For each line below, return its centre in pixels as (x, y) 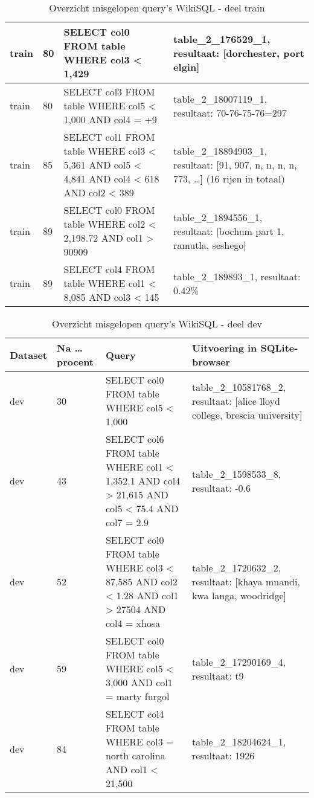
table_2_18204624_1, (239, 742)
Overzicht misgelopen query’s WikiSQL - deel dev (157, 323)
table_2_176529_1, (222, 39)
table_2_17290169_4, (239, 661)
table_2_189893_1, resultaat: (237, 276)
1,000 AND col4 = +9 (110, 119)
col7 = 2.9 (127, 522)
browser (211, 362)
